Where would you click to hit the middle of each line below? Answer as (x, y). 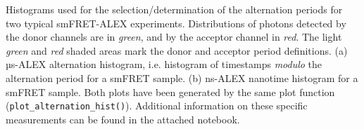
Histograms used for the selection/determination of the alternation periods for (174, 9)
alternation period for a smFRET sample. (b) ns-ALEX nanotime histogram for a (182, 77)
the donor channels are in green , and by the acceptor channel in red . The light (174, 37)
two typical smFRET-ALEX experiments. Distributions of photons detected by (176, 23)
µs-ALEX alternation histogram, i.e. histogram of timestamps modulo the (164, 64)
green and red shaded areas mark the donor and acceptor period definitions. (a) (177, 50)
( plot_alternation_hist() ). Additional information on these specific (157, 106)
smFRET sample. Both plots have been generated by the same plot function (170, 91)
